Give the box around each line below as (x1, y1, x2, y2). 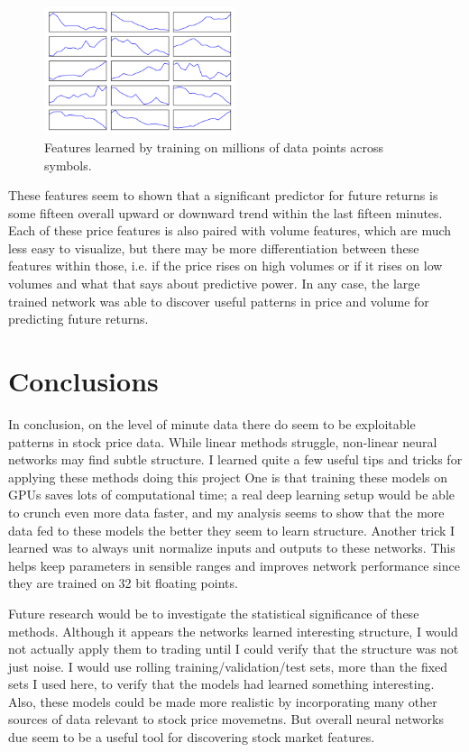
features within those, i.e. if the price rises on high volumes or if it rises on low (8, 256, 443, 275)
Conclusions (8, 362, 159, 399)
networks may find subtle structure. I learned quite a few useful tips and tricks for (8, 450, 463, 469)
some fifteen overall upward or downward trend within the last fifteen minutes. (8, 203, 443, 222)
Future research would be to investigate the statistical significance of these (8, 603, 419, 622)
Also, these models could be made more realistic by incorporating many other (8, 692, 437, 711)
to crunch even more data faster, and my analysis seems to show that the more (8, 502, 445, 521)
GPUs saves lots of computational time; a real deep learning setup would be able (8, 485, 455, 504)
